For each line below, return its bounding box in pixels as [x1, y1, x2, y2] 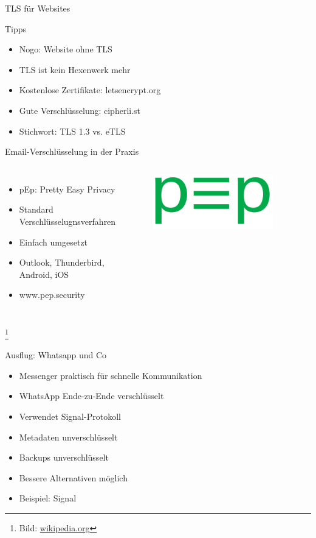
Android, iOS [19, 267, 69, 280]
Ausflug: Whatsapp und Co [5, 349, 107, 361]
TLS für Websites [5, 2, 70, 14]
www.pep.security [19, 288, 85, 301]
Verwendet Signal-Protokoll [19, 409, 121, 422]
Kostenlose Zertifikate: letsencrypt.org [19, 83, 161, 96]
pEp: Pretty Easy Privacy [19, 182, 115, 195]
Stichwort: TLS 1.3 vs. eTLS [19, 124, 126, 137]
